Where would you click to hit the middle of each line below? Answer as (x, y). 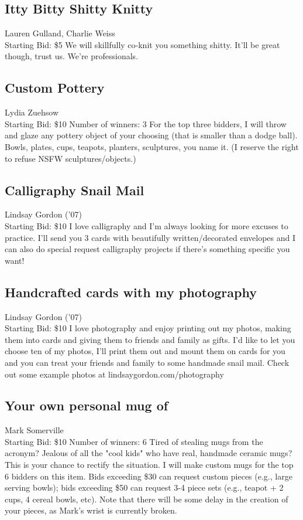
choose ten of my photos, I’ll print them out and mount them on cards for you (145, 351)
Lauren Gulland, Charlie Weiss (60, 33)
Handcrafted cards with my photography (131, 292)
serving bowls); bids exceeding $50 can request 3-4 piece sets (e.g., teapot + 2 (144, 487)
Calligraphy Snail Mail (75, 190)
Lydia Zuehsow (32, 112)
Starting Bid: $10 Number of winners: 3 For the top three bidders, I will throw (146, 123)
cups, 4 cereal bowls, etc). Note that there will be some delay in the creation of (147, 499)
